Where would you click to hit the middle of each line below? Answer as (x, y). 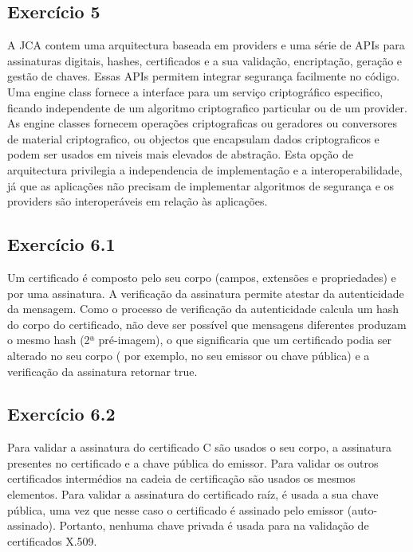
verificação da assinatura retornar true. (102, 371)
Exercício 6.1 (61, 244)
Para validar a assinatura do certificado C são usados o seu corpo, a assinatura (200, 447)
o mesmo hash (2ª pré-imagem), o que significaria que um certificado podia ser (199, 340)
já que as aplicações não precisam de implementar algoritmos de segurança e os (201, 185)
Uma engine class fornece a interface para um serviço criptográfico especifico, (195, 91)
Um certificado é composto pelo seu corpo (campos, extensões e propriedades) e (202, 277)
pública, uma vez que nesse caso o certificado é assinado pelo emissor (176, 509)
